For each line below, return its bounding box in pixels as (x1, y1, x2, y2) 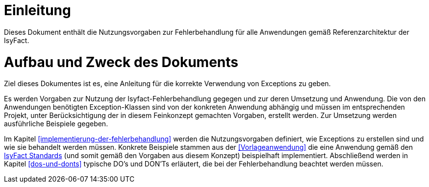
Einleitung (4, 2, 71, 19)
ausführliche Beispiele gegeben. (4, 119, 108, 128)
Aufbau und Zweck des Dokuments (4, 53, 239, 70)
